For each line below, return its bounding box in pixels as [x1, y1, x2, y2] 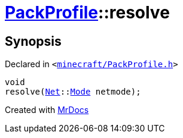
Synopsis [5, 33, 62, 49]
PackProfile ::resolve [5, 2, 170, 23]
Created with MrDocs [5, 105, 89, 115]
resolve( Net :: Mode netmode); [5, 87, 141, 97]
